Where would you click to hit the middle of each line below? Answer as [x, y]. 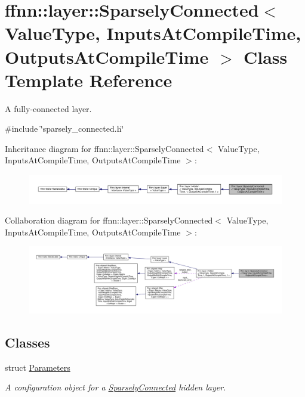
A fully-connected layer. [48, 108]
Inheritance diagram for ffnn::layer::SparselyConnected [104, 148]
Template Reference [89, 80]
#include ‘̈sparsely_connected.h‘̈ [64, 128]
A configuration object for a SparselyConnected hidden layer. [115, 387]
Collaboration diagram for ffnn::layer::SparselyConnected [109, 220]
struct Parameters [38, 367]
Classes [27, 342]
